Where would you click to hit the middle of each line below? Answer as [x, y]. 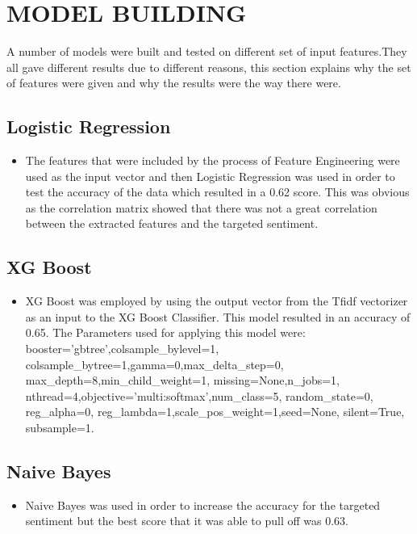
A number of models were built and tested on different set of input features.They [207, 51]
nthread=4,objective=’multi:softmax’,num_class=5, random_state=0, [199, 395]
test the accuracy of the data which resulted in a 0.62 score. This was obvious [217, 192]
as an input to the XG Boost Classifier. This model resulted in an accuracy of [218, 316]
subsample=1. [60, 428]
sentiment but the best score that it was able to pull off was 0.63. [187, 521]
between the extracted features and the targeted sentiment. [172, 223]
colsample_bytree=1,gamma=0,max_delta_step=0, [154, 364]
